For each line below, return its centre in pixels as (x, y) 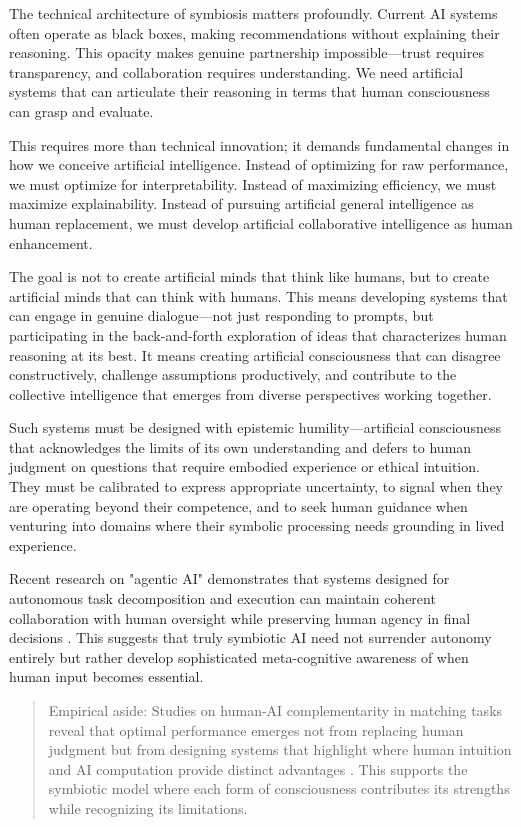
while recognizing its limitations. (148, 807)
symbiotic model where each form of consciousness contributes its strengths (279, 788)
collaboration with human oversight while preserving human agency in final (240, 617)
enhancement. (51, 242)
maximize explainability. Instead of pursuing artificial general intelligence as (241, 203)
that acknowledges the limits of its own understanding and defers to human (240, 446)
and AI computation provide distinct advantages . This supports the (258, 768)
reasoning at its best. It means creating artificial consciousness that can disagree (255, 354)
